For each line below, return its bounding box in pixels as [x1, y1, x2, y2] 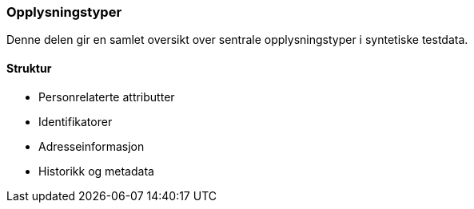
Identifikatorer [38, 114, 113, 128]
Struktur [6, 61, 52, 75]
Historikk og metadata [38, 164, 154, 178]
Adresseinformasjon [38, 139, 145, 153]
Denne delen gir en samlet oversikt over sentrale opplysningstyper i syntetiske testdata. [6, 33, 468, 47]
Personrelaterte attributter [38, 89, 175, 104]
